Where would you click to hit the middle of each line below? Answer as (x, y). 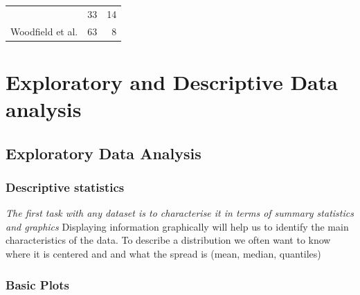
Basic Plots (38, 284)
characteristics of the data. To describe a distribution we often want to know (168, 240)
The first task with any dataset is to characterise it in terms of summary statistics (180, 213)
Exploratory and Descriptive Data (172, 81)
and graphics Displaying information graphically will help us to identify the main (177, 226)
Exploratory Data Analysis (103, 153)
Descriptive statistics (65, 187)
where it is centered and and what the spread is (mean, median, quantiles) (163, 254)
